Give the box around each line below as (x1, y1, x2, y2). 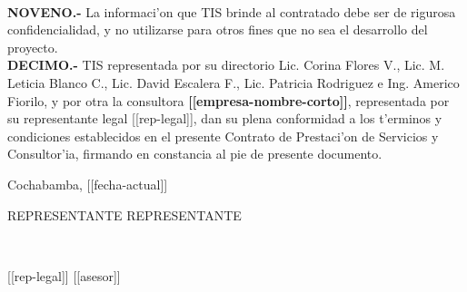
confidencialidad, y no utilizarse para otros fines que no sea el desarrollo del (7, 20, 428, 39)
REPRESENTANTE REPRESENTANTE (7, 205, 242, 224)
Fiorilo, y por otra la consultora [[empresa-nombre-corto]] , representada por (7, 91, 450, 110)
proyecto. (7, 37, 58, 56)
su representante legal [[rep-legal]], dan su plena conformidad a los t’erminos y (7, 109, 442, 128)
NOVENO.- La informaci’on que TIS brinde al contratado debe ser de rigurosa (7, 2, 456, 21)
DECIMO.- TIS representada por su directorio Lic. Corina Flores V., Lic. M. (7, 55, 445, 74)
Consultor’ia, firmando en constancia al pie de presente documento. (7, 144, 383, 163)
